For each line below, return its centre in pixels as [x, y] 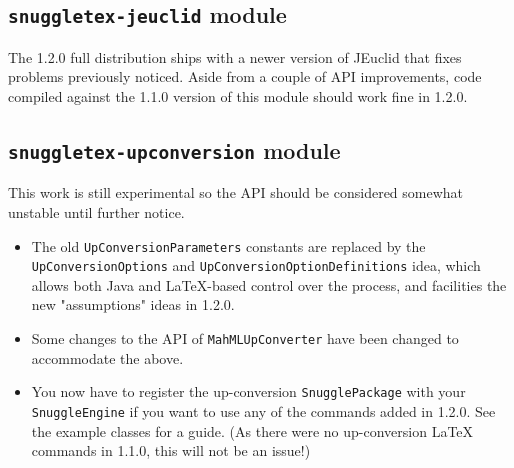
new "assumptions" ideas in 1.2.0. [133, 304]
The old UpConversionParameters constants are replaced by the [228, 245]
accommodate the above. [107, 357]
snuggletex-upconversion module [174, 149]
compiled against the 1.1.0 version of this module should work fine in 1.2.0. [238, 95]
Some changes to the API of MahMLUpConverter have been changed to [245, 338]
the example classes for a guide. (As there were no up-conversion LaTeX [252, 430]
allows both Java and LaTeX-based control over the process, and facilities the [269, 284]
